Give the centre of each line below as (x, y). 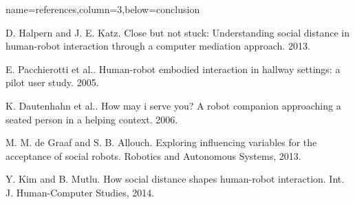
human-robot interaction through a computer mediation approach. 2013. (158, 46)
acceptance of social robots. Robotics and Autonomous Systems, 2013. (153, 155)
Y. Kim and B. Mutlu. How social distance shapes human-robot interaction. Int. (175, 179)
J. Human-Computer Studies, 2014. (80, 192)
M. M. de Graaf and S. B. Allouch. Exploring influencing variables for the (161, 142)
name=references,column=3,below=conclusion (103, 9)
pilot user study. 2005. (52, 82)
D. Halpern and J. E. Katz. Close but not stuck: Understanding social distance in (178, 32)
